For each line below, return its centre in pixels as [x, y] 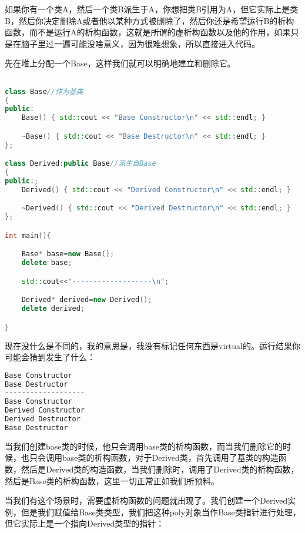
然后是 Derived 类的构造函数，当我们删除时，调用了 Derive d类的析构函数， [160, 469]
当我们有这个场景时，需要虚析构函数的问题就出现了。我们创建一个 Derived [146, 500]
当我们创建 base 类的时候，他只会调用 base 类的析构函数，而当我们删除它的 [144, 446]
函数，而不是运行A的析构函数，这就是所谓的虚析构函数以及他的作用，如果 [148, 32]
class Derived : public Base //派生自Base [81, 164]
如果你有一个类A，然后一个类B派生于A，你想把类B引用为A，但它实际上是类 [152, 9]
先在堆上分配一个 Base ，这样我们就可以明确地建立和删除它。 [120, 63]
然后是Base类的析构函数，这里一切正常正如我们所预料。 [112, 480]
